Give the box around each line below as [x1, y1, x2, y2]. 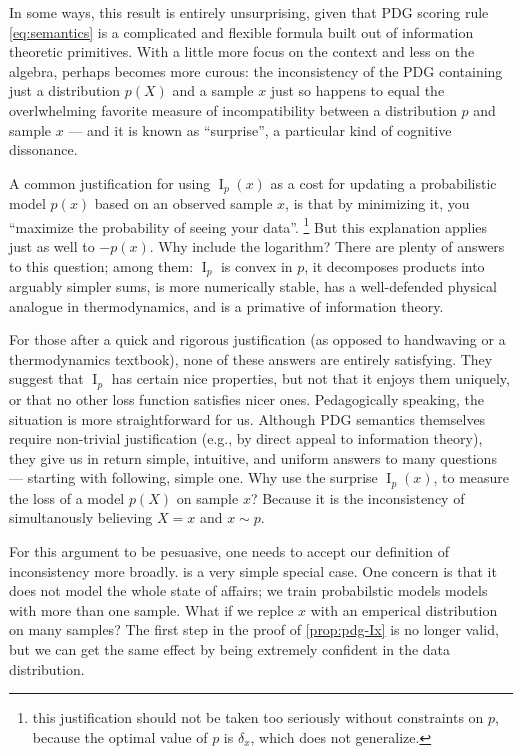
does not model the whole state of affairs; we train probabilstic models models [9, 580, 488, 601]
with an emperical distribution [310, 599, 498, 620]
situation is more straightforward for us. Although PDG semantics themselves [9, 408, 486, 429]
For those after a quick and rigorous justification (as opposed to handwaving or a [9, 329, 506, 350]
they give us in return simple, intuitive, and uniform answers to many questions [9, 447, 497, 468]
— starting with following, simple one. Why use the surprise [9, 467, 378, 488]
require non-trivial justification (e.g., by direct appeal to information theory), [9, 428, 483, 449]
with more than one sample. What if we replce [9, 599, 294, 620]
